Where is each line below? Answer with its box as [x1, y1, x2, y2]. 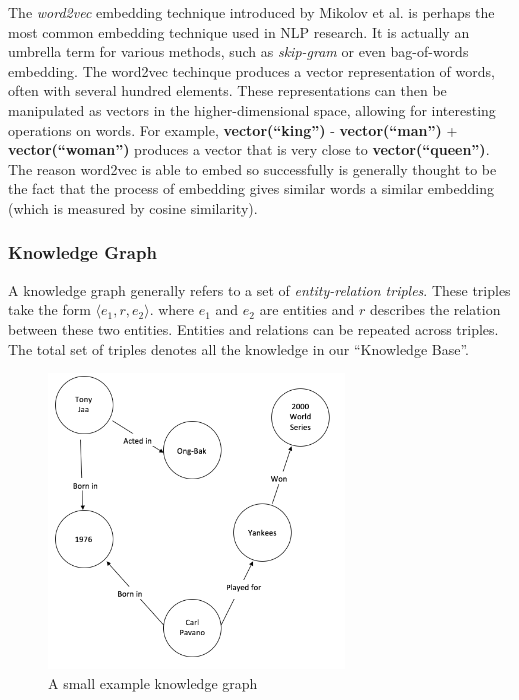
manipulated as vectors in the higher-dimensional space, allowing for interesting [8, 99, 496, 120]
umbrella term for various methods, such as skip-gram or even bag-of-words [8, 41, 469, 62]
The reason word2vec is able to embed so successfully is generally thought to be [8, 158, 497, 179]
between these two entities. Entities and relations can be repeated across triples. [8, 318, 499, 339]
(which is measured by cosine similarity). [8, 197, 258, 218]
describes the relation [369, 299, 501, 320]
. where [149, 299, 195, 320]
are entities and [259, 299, 355, 320]
